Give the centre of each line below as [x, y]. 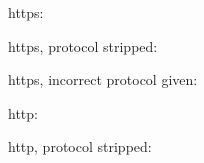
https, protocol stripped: [83, 45]
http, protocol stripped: [80, 146]
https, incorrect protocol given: [103, 79]
